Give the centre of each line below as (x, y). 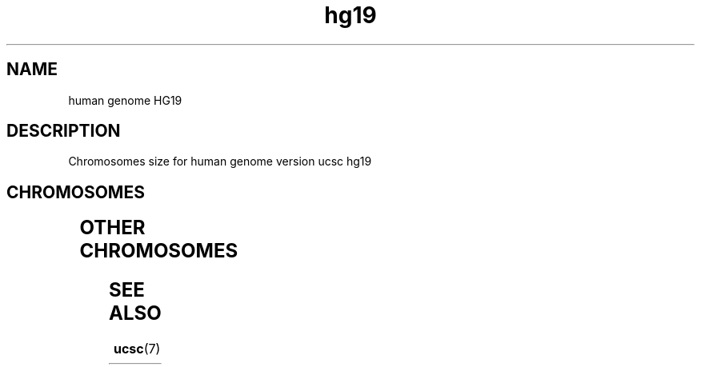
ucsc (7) (137, 349)
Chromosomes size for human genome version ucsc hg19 (220, 162)
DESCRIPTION (64, 131)
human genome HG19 (125, 100)
